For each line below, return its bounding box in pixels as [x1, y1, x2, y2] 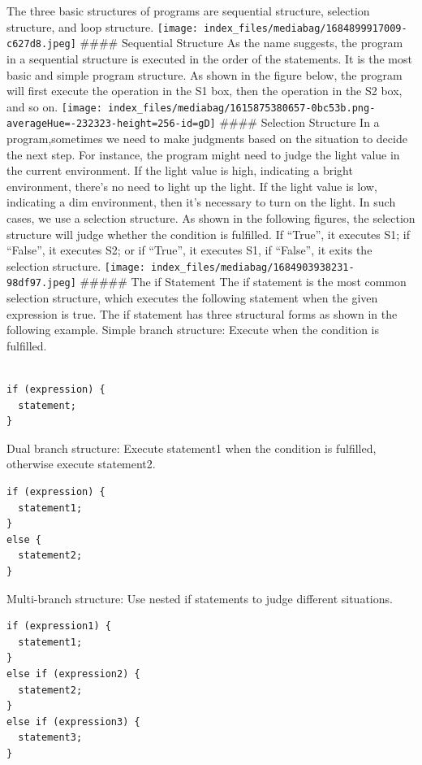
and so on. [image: [6, 98, 102, 115]
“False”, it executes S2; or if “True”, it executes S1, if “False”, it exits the [6, 241, 372, 259]
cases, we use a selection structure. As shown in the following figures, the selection [6, 209, 416, 226]
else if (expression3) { [6, 715, 140, 728]
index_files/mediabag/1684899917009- [204, 22, 407, 34]
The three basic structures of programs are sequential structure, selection [6, 2, 370, 19]
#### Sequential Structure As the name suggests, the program [80, 34, 403, 51]
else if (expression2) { [6, 667, 140, 680]
